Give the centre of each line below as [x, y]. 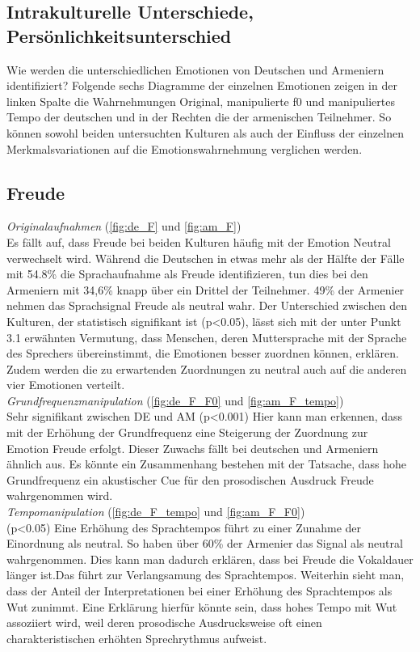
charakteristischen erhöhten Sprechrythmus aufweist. [137, 638]
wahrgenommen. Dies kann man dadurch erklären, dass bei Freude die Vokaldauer [210, 559]
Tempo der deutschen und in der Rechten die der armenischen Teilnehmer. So [199, 117]
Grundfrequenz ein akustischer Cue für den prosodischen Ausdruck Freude [190, 479]
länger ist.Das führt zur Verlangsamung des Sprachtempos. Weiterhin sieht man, [206, 575]
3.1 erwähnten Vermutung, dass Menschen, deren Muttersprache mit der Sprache [207, 337]
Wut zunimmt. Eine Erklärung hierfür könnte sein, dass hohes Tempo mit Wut [202, 606]
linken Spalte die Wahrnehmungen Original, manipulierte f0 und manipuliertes [201, 101]
